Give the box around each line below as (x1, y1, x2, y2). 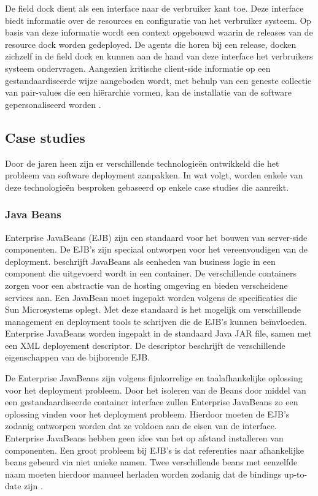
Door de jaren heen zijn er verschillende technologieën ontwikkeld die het (5, 156, 279, 169)
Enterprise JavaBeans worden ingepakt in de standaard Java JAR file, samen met (5, 327, 312, 340)
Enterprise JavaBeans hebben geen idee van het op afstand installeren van (5, 432, 284, 444)
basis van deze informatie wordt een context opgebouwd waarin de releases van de (5, 26, 313, 39)
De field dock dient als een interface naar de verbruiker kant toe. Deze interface (5, 2, 304, 14)
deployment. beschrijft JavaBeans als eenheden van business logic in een (5, 254, 276, 267)
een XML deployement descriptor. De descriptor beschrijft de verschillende (5, 338, 285, 351)
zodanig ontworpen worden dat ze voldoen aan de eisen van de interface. (5, 419, 277, 432)
